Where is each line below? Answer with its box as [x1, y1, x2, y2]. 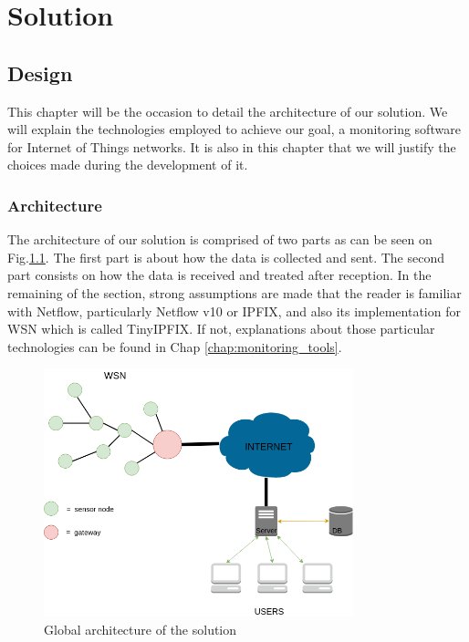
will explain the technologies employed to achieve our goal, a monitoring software [7, 119, 461, 139]
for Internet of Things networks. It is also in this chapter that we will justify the [7, 137, 456, 156]
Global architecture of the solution [44, 620, 237, 638]
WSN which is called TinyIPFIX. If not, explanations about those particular [7, 319, 435, 338]
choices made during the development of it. [7, 155, 248, 174]
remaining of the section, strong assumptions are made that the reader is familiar [7, 283, 462, 302]
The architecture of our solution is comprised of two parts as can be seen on [7, 230, 433, 249]
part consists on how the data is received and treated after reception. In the [7, 265, 432, 285]
